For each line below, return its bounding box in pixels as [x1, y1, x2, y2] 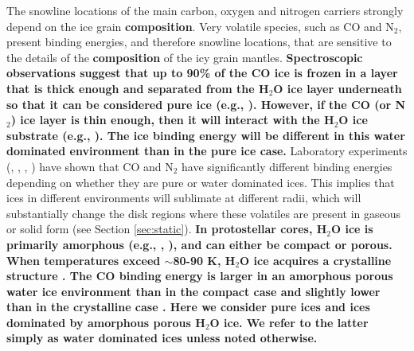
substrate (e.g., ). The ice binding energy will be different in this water [6, 127, 405, 143]
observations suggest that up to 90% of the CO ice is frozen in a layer [6, 64, 398, 81]
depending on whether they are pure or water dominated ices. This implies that [6, 174, 395, 190]
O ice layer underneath [273, 80, 402, 96]
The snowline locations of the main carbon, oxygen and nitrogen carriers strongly [6, 2, 404, 18]
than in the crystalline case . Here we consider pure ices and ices [6, 298, 370, 315]
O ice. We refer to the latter [209, 314, 369, 330]
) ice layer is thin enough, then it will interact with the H [10, 111, 334, 128]
